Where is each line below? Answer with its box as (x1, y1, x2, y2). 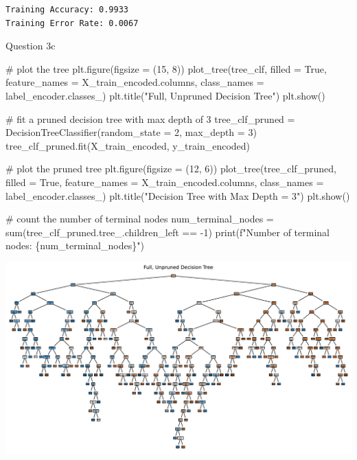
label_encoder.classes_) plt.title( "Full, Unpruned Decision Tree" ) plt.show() (5, 88, 325, 102)
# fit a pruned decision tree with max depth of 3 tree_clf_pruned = (5, 111, 295, 126)
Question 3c (5, 38, 56, 53)
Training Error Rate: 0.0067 (5, 18, 139, 28)
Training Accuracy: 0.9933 (5, 5, 128, 14)
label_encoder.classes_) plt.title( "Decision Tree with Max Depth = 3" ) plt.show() (5, 188, 350, 203)
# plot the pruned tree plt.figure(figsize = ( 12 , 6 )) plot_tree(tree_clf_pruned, (5, 161, 336, 176)
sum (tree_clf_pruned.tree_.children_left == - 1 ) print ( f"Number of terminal (5, 225, 330, 239)
